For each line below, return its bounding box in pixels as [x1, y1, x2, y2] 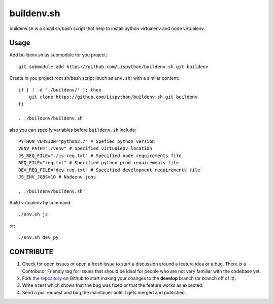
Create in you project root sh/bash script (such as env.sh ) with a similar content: [9, 75, 180, 81]
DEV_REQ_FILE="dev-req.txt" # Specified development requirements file [18, 167, 200, 173]
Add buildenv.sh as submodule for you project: [9, 52, 108, 58]
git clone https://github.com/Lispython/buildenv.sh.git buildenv [28, 94, 198, 100]
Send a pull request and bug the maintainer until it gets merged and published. [22, 289, 186, 295]
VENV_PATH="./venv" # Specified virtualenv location [18, 145, 152, 151]
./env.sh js [18, 211, 48, 217]
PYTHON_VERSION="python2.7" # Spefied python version [18, 138, 155, 144]
